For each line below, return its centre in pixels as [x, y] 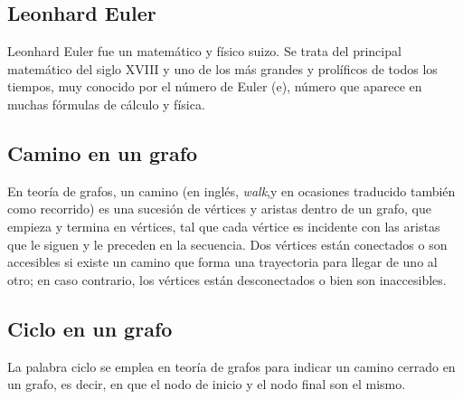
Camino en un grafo [103, 152]
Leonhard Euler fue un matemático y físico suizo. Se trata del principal [204, 51]
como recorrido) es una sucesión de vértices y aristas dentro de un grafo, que [219, 209]
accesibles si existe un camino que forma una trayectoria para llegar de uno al [222, 262]
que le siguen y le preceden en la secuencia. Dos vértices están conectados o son [227, 244]
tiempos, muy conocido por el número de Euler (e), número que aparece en [215, 86]
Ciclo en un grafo [90, 328]
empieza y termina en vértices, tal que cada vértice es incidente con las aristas [224, 226]
